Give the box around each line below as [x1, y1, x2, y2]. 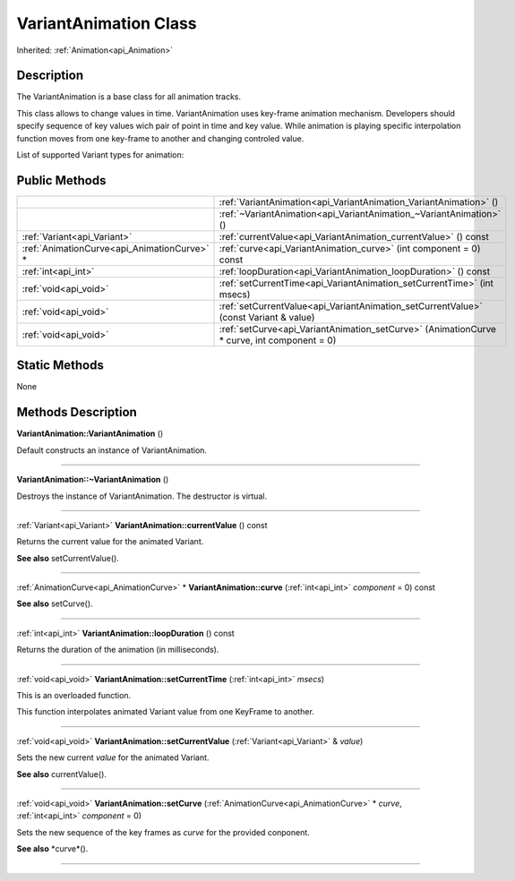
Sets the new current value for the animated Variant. [16, 752, 210, 763]
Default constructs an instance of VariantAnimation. [16, 444, 208, 456]
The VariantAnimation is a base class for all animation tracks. [16, 91, 242, 102]
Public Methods [16, 173, 107, 188]
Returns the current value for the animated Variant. [16, 536, 204, 547]
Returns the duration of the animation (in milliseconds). [16, 645, 219, 655]
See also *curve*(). [16, 843, 89, 854]
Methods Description [16, 405, 138, 420]
